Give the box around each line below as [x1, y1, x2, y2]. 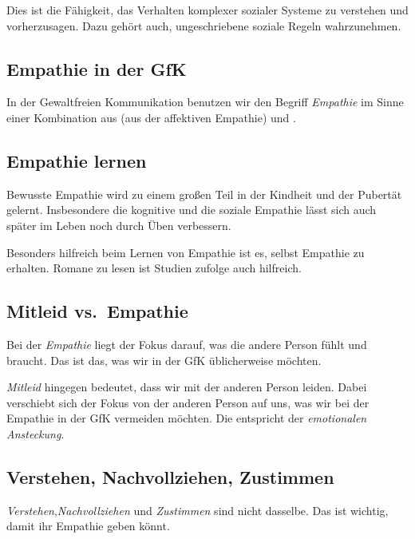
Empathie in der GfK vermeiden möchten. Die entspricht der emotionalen [6, 410, 367, 426]
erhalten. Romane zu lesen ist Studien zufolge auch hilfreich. [6, 260, 302, 276]
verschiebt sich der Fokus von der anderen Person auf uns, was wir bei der [6, 394, 370, 410]
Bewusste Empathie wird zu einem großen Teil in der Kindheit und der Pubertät [6, 185, 402, 202]
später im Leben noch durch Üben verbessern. [6, 216, 231, 233]
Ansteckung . [6, 425, 65, 442]
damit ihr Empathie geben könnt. [6, 517, 170, 534]
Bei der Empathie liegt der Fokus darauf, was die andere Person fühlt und [6, 335, 367, 352]
